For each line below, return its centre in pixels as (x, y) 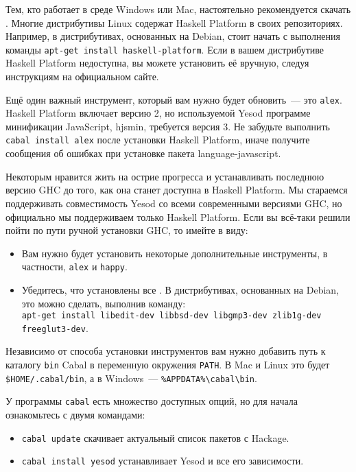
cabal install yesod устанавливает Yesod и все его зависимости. (163, 461)
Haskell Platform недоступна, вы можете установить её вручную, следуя (157, 63)
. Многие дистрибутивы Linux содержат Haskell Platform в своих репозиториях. (174, 22)
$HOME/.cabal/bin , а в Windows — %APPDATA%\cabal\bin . (131, 378)
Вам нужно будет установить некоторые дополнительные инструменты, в (175, 253)
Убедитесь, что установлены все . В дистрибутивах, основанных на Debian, (180, 289)
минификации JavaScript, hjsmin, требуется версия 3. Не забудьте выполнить (168, 126)
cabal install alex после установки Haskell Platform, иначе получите (158, 140)
